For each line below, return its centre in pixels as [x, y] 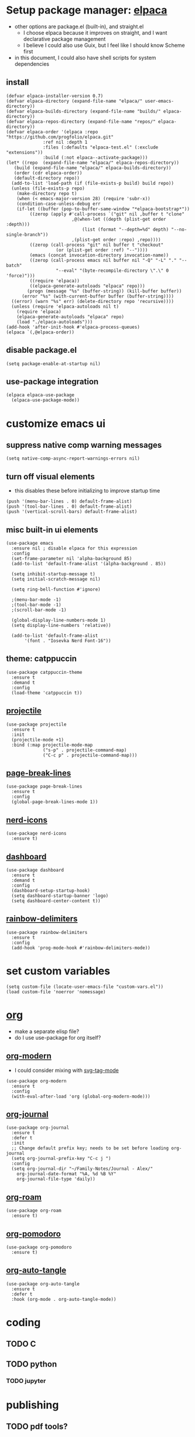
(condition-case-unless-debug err [59, 204]
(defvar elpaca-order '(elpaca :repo [52, 132]
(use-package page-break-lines [44, 787]
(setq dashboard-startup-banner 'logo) [60, 896]
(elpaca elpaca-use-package [40, 395]
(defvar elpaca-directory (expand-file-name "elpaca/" [74, 101]
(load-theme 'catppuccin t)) [47, 693]
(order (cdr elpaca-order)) [48, 173]
